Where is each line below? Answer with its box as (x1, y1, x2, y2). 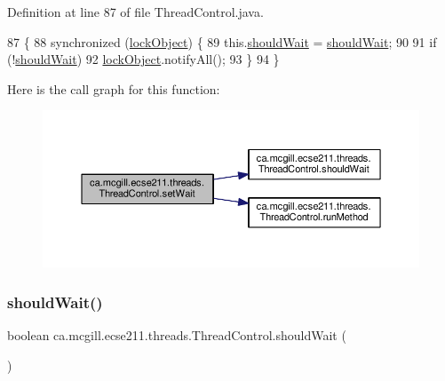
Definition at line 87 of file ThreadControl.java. (7, 3, 264, 20)
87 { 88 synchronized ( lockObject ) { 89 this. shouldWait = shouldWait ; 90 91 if (7, 32, 437, 51)
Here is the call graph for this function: (7, 79, 220, 98)
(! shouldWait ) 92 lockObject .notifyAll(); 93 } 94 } (7, 50, 280, 68)
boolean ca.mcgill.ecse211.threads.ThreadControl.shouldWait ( (7, 326, 346, 345)
